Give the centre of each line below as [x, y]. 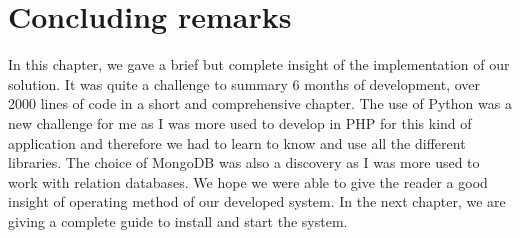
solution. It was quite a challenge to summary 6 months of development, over [244, 83]
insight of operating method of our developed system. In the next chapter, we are [257, 201]
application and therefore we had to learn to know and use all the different [237, 142]
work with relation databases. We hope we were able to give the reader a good [248, 181]
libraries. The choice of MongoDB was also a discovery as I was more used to [244, 162]
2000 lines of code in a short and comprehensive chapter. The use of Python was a [260, 103]
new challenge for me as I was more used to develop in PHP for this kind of [240, 122]
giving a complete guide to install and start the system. [178, 220]
